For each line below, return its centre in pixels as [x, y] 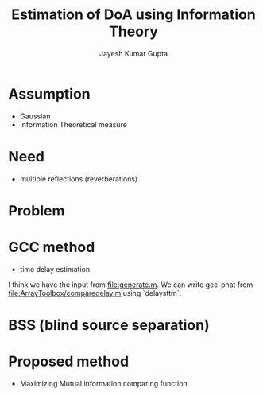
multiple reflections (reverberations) [79, 179]
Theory [133, 31]
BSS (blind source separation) [109, 325]
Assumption [50, 94]
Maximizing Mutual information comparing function [104, 383]
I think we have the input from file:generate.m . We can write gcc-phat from [131, 285]
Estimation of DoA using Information [133, 15]
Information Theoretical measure [73, 124]
